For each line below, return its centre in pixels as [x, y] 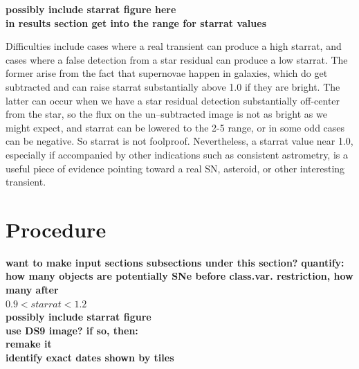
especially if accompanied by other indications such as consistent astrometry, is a [177, 154]
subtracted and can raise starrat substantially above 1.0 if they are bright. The [173, 86]
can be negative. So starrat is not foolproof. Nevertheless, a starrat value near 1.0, [179, 141]
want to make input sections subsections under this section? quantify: [175, 262]
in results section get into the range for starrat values [136, 22]
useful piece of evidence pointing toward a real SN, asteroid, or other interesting [175, 168]
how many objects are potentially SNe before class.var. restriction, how [179, 276]
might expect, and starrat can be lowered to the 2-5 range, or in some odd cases [175, 127]
